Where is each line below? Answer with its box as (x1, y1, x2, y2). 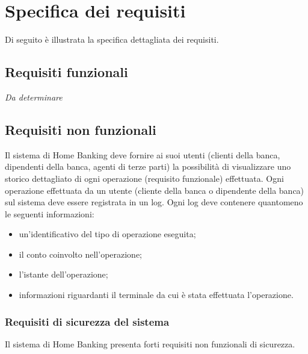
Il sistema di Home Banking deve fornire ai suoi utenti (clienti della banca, (5, 148, 280, 161)
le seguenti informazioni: (5, 207, 94, 220)
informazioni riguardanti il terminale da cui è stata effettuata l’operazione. (19, 288, 294, 301)
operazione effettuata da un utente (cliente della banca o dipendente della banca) (5, 184, 304, 196)
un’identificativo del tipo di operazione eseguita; (19, 228, 196, 240)
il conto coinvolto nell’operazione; (19, 247, 143, 260)
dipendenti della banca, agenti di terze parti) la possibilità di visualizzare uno (5, 160, 291, 173)
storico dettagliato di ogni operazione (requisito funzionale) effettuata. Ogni (5, 172, 284, 184)
